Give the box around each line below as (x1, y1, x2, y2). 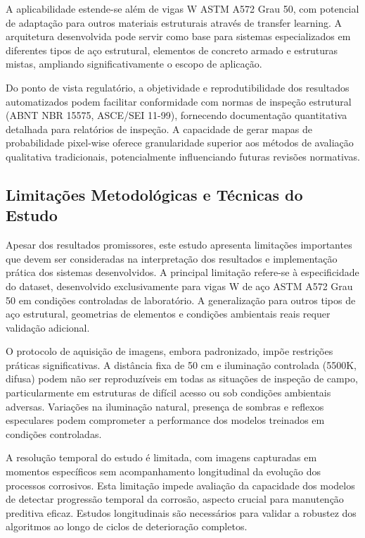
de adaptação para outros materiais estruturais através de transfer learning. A (6, 15, 342, 30)
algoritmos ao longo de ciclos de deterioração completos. (6, 519, 248, 534)
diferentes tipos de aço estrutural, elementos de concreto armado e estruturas (6, 42, 338, 57)
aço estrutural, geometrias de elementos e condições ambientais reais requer (6, 306, 331, 321)
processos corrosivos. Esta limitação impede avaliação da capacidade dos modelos (6, 477, 355, 492)
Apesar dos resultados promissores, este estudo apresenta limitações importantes (6, 237, 352, 252)
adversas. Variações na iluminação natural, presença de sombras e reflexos (6, 399, 324, 413)
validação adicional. (6, 320, 90, 334)
